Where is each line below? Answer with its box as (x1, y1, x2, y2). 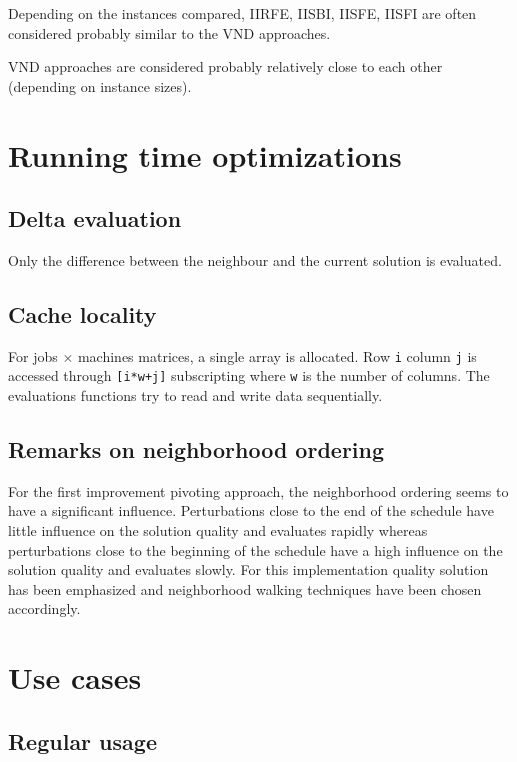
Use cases (8, 657, 142, 698)
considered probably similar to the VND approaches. (8, 22, 331, 43)
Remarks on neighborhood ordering (8, 434, 385, 465)
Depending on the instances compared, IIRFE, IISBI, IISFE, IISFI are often (8, 3, 477, 23)
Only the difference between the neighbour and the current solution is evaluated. (8, 249, 502, 270)
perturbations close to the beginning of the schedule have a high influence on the (8, 539, 503, 560)
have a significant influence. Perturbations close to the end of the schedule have (8, 500, 494, 521)
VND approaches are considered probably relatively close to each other (8, 56, 443, 77)
